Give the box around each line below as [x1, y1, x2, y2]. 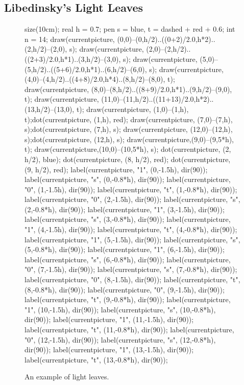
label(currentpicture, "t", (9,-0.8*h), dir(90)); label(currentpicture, [25, 294, 231, 305]
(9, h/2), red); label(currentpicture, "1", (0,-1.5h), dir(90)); [25, 164, 208, 174]
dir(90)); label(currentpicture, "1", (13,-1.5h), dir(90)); [25, 344, 194, 355]
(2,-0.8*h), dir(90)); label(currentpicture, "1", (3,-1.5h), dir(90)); [25, 203, 225, 214]
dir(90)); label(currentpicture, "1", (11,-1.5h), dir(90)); [25, 314, 194, 325]
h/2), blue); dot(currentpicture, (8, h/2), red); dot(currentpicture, [25, 153, 231, 164]
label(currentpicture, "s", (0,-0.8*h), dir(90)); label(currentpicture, [25, 174, 231, 185]
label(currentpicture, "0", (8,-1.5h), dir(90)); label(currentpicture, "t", [25, 274, 240, 285]
